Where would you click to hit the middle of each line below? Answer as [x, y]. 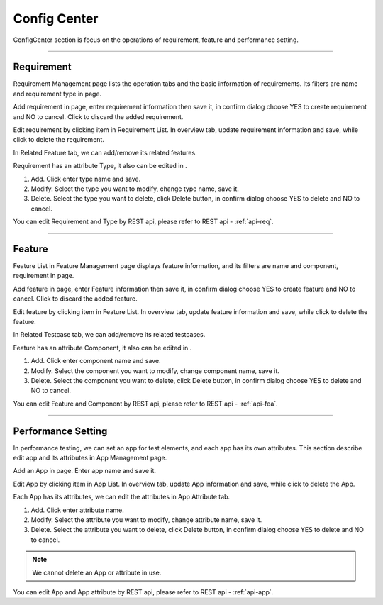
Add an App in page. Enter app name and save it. [84, 471]
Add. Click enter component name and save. [96, 361]
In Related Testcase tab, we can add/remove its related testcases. [109, 335]
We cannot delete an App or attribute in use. [97, 572]
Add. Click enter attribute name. [77, 510]
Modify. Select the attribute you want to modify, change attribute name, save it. [146, 520]
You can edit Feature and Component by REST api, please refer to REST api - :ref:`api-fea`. [145, 404]
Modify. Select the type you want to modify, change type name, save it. [135, 189]
